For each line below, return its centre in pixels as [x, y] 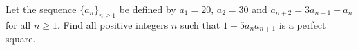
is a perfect [302, 24]
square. [21, 39]
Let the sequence [41, 9]
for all [18, 24]
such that [200, 24]
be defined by [148, 9]
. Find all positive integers [113, 24]
